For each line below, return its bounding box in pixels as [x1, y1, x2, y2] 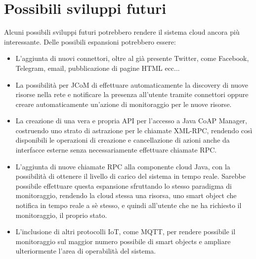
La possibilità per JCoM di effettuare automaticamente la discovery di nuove [15, 79, 248, 90]
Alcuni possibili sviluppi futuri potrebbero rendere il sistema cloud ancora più [4, 27, 240, 37]
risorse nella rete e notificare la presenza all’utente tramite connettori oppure [15, 89, 249, 100]
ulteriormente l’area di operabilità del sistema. [15, 246, 156, 256]
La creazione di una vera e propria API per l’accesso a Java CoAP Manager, [15, 115, 247, 126]
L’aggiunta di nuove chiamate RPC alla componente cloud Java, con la [15, 161, 230, 171]
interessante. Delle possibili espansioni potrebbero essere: [4, 36, 176, 47]
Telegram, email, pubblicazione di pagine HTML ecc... [15, 62, 180, 73]
